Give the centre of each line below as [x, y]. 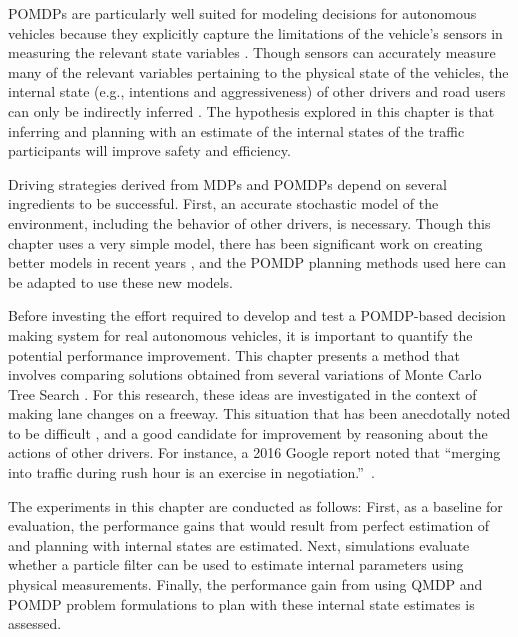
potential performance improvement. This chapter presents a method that [234, 354]
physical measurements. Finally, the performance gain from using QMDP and [245, 584]
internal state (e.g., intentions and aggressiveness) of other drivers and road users [257, 91]
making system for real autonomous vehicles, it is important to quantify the [240, 334]
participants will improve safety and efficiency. [149, 150]
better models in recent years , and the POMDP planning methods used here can [257, 262]
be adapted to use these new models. [120, 281]
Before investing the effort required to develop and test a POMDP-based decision [257, 315]
